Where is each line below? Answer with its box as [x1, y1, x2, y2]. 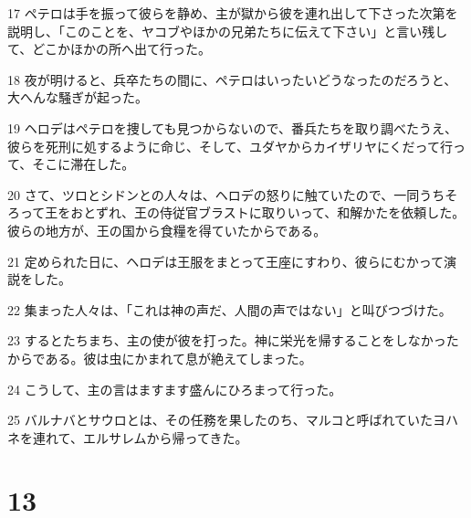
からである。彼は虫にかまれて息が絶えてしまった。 [7, 348, 312, 367]
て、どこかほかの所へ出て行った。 [7, 39, 211, 58]
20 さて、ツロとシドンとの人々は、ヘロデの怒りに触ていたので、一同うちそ [7, 185, 458, 204]
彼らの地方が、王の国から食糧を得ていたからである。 [7, 220, 327, 239]
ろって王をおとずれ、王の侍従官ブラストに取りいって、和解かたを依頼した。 [7, 203, 466, 222]
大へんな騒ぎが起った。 [7, 88, 148, 107]
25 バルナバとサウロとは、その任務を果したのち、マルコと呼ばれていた [7, 410, 433, 429]
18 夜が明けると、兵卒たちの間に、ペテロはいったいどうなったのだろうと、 [7, 69, 457, 89]
